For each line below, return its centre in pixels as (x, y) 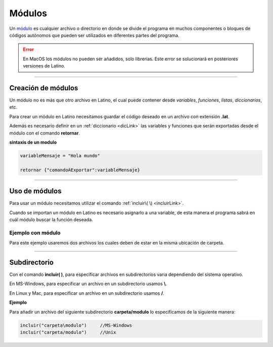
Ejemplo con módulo (35, 232)
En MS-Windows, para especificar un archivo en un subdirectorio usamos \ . (88, 284)
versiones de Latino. (44, 66)
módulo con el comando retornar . (45, 133)
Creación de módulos (44, 88)
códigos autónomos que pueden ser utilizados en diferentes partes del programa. (94, 35)
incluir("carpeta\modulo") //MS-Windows (76, 325)
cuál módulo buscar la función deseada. (51, 220)
